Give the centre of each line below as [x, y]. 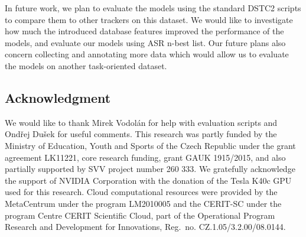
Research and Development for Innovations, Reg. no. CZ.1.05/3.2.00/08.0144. [145, 227]
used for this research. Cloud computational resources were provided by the [141, 192]
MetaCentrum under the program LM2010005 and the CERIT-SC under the [143, 203]
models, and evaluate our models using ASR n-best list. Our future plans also [145, 42]
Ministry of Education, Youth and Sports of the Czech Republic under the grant [150, 145]
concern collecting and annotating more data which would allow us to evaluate [147, 54]
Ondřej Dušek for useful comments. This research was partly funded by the [141, 134]
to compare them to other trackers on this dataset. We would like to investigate [149, 19]
